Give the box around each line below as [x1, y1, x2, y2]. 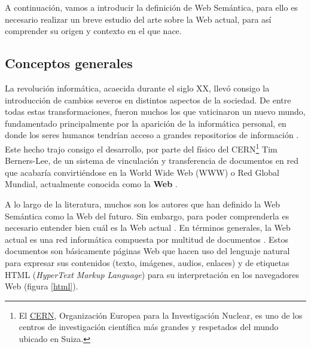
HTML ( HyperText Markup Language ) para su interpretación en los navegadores [5, 268, 299, 280]
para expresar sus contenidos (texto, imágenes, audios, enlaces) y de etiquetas [5, 256, 289, 268]
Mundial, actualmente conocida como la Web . [5, 178, 178, 190]
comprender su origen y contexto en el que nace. [5, 25, 182, 37]
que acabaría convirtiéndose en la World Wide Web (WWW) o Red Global [5, 166, 280, 178]
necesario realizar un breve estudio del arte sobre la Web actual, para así [5, 13, 272, 25]
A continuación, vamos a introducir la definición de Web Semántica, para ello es [5, 1, 298, 13]
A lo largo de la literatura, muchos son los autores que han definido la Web [5, 197, 280, 210]
